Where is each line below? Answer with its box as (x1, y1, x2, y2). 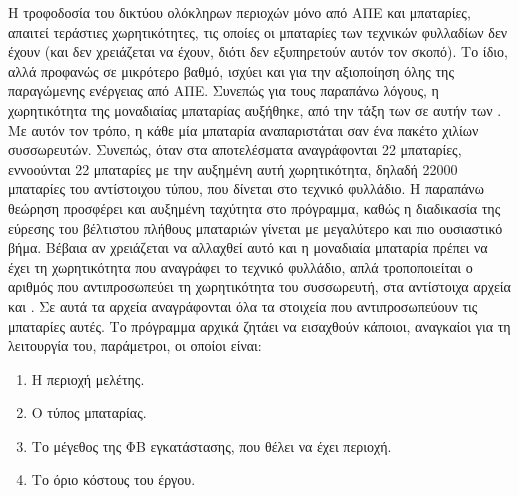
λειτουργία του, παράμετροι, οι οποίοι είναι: (8, 335, 262, 356)
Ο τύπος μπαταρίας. (31, 402, 147, 423)
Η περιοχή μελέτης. (31, 368, 145, 389)
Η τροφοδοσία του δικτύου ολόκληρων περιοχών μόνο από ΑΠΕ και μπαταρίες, (8, 2, 471, 22)
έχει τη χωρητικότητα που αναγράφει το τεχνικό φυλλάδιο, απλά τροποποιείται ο (8, 256, 473, 277)
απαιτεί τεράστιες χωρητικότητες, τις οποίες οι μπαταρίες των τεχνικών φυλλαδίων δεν (8, 21, 508, 42)
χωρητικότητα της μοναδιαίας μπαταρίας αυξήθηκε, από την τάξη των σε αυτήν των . (8, 99, 502, 120)
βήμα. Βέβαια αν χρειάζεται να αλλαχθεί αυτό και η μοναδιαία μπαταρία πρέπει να (8, 237, 488, 258)
